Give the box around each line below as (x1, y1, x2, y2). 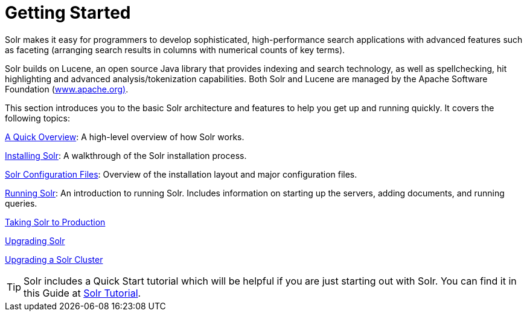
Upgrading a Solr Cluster (5, 254, 103, 265)
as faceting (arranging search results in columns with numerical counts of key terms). (5, 44, 345, 55)
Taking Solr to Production (5, 216, 106, 227)
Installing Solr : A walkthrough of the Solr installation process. (5, 150, 247, 161)
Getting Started (5, 2, 131, 23)
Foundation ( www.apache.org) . (5, 83, 129, 94)
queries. (5, 198, 37, 208)
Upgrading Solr (5, 235, 65, 246)
